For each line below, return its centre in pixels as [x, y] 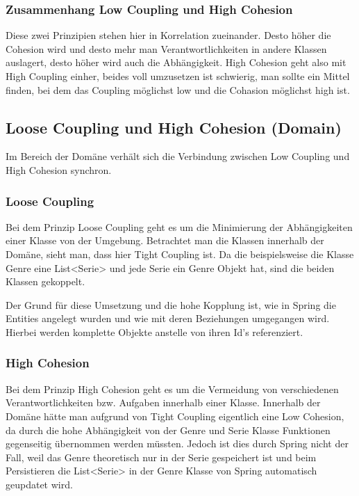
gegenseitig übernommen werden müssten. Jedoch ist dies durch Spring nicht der [177, 443]
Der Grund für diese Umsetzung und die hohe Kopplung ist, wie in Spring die [171, 304]
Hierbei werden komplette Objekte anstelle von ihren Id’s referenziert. [155, 331]
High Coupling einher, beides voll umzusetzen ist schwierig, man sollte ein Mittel [178, 76]
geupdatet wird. [39, 484]
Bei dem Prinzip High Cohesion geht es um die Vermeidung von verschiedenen [172, 389]
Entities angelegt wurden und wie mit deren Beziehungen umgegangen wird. [168, 318]
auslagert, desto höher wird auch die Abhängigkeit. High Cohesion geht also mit [176, 62]
